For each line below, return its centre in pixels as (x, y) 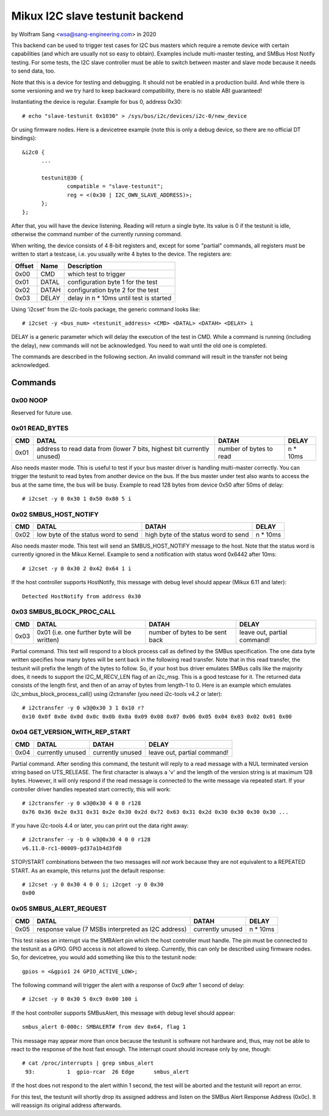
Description (85, 266)
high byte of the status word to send (197, 535)
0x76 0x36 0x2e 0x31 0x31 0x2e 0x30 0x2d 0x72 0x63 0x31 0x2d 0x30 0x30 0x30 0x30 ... (155, 812)
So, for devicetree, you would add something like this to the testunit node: (104, 957)
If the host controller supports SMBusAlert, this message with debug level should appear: (123, 1013)
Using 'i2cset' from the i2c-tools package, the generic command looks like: (106, 309)
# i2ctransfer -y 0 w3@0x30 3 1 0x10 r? (83, 708)
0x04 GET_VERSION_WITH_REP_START (71, 732)
